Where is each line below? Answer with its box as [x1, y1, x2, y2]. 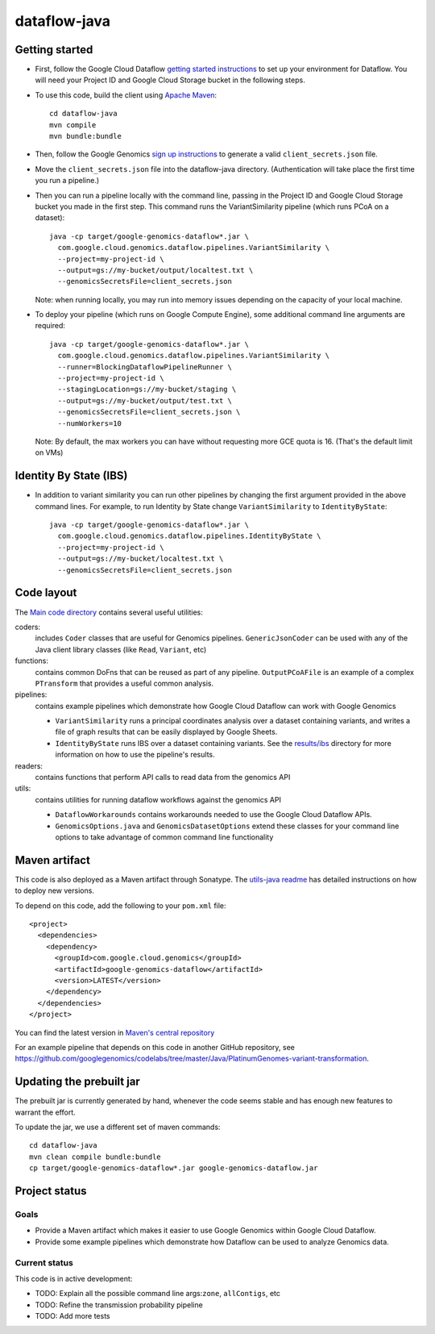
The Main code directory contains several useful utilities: [14, 607, 203, 617]
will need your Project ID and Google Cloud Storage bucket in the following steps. [35, 75, 305, 85]
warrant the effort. [14, 1107, 76, 1117]
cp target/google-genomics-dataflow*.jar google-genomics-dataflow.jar [29, 1164, 318, 1173]
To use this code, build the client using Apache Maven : [35, 90, 217, 100]
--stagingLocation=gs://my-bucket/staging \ [57, 385, 237, 394]
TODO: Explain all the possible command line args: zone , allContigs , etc [35, 1289, 281, 1299]
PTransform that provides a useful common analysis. [35, 678, 213, 688]
